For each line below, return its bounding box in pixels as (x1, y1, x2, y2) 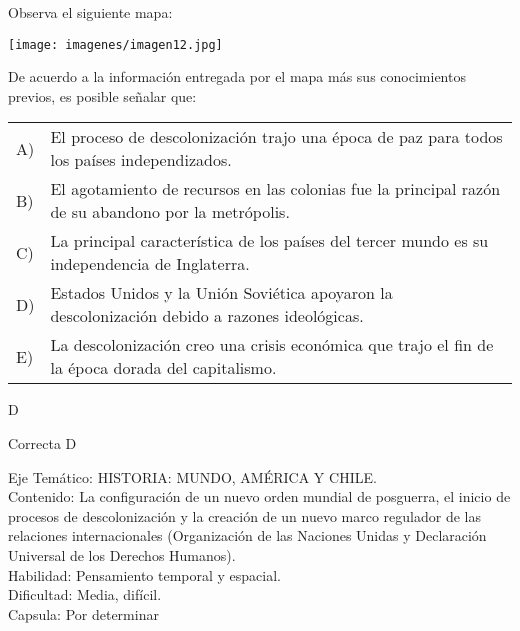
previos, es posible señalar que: (8, 85, 197, 106)
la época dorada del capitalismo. (50, 356, 277, 380)
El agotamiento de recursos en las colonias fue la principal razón (50, 177, 501, 201)
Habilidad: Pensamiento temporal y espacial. (8, 564, 282, 585)
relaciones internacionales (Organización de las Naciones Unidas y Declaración (8, 525, 487, 546)
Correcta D (8, 433, 77, 454)
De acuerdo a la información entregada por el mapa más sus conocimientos (8, 66, 466, 87)
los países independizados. (50, 148, 232, 172)
